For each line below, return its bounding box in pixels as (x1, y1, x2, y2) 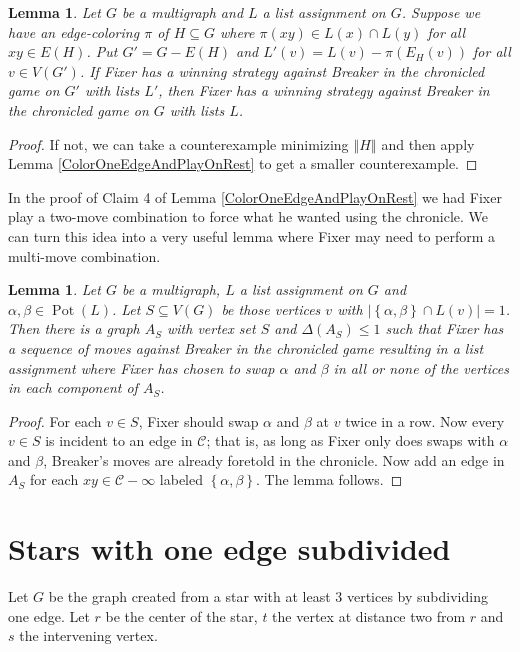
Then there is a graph (8, 318, 140, 339)
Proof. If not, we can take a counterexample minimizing (8, 133, 349, 154)
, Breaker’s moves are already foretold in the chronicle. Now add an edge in (43, 449, 505, 470)
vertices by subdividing (346, 586, 488, 607)
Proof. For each (8, 410, 102, 431)
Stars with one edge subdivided (8, 528, 451, 569)
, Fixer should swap (138, 410, 259, 431)
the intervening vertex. (19, 625, 158, 646)
